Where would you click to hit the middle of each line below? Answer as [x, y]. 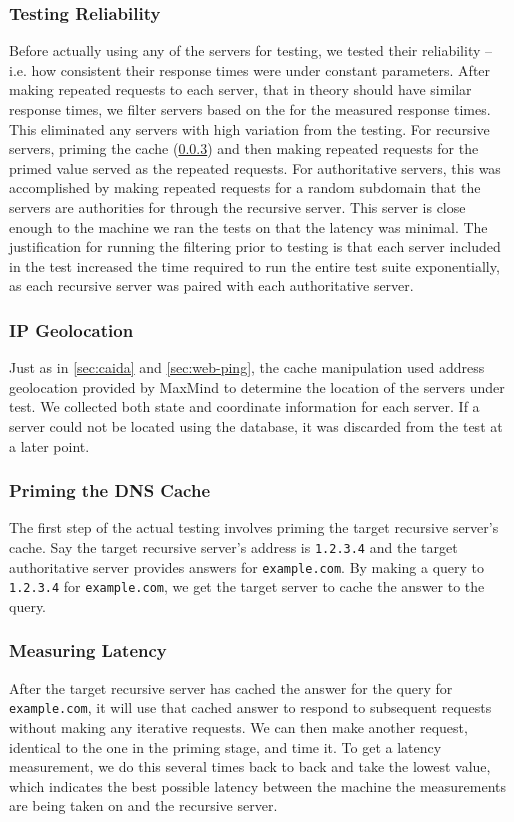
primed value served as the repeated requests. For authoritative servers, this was [255, 167]
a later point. [49, 445]
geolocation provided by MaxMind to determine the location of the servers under [257, 386]
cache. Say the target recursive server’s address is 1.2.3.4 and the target [233, 546]
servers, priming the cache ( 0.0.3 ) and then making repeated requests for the [244, 148]
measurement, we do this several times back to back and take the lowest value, [250, 766]
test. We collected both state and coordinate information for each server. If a [244, 406]
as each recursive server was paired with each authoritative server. [211, 285]
